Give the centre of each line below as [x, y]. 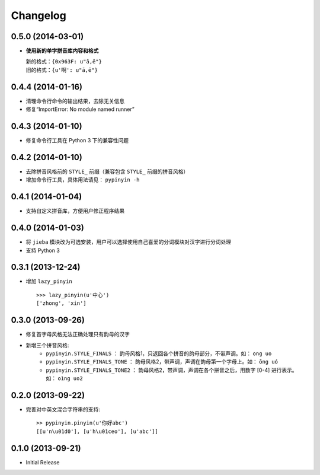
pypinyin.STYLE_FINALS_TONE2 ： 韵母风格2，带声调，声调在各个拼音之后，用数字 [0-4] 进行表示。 [172, 370]
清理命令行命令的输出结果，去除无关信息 [75, 101]
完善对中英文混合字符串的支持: [63, 409]
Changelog [39, 15]
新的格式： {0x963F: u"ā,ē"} [64, 62]
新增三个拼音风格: [47, 345]
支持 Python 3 [43, 250]
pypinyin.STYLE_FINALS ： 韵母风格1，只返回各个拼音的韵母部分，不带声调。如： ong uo [159, 353]
